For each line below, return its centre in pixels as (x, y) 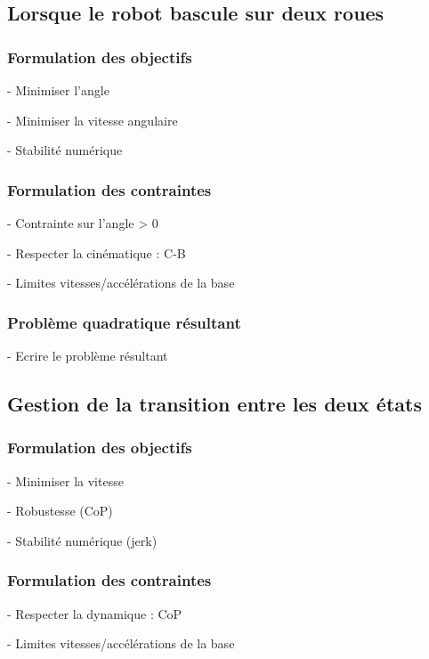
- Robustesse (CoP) (60, 511)
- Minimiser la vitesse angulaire (93, 120)
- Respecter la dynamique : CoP (95, 613)
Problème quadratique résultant (124, 322)
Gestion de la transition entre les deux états (214, 403)
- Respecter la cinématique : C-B (97, 252)
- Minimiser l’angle (58, 90)
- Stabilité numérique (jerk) (82, 540)
